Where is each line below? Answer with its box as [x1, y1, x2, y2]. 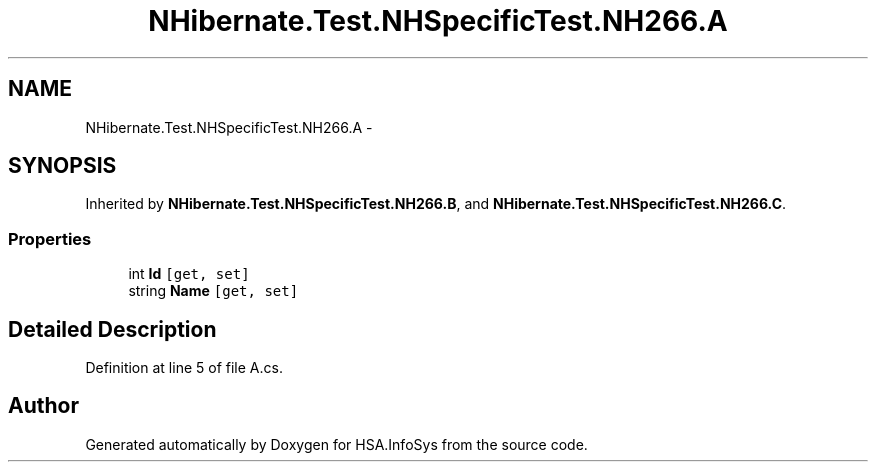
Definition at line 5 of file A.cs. [85, 359, 283, 377]
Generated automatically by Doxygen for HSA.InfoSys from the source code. [85, 435, 588, 453]
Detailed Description [8, 316, 217, 342]
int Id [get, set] [128, 265, 250, 283]
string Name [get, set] [128, 282, 299, 300]
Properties [8, 228, 92, 249]
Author [8, 393, 79, 419]
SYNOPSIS [8, 153, 117, 179]
